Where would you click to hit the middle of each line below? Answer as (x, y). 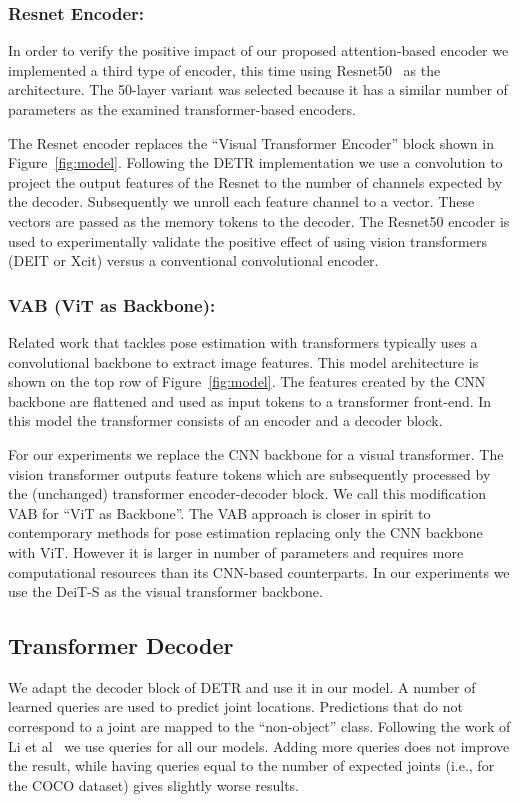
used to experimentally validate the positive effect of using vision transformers (247, 240)
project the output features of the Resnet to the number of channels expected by (255, 181)
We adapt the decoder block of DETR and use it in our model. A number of (242, 686)
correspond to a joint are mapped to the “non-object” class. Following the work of (259, 726)
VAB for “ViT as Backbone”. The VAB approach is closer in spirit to (219, 512)
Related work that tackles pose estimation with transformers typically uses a (243, 341)
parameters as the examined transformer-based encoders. (182, 109)
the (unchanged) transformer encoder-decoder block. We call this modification (247, 493)
